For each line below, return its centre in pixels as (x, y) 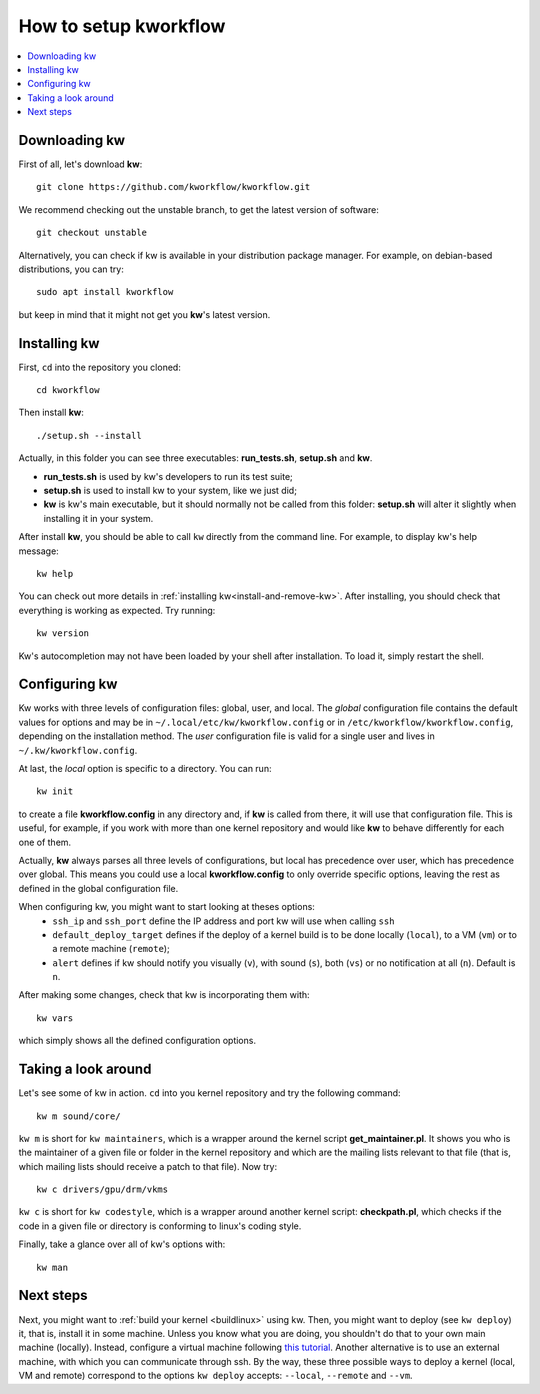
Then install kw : (51, 412)
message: (38, 551)
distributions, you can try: (71, 269)
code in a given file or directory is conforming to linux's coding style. (160, 1226)
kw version (63, 633)
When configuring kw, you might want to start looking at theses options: (166, 907)
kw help (55, 573)
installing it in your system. (98, 518)
